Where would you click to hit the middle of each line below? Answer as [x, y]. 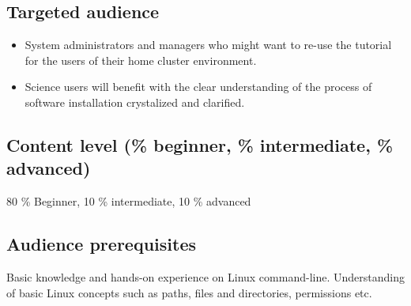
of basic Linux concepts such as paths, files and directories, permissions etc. [189, 292]
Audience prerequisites [101, 244]
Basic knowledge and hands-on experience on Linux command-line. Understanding [205, 276]
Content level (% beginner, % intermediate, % [200, 144]
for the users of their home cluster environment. [141, 60]
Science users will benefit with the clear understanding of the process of [198, 87]
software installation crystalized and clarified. [135, 102]
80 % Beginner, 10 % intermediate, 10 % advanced [129, 201]
